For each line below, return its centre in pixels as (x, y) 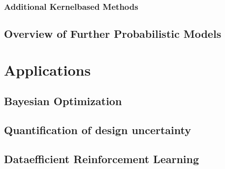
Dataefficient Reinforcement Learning (102, 158)
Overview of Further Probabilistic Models (113, 34)
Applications (48, 70)
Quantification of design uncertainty (98, 130)
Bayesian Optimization (63, 101)
